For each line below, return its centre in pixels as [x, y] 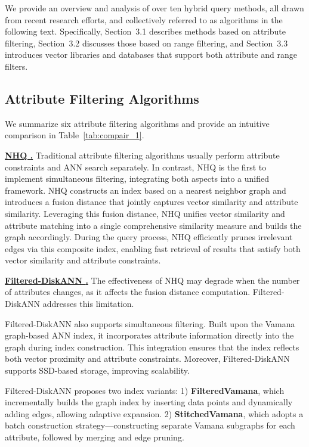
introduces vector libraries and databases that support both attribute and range [151, 55]
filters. [16, 66]
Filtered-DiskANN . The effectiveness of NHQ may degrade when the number [152, 280]
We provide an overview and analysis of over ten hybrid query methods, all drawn [154, 8]
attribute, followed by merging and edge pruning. [95, 437]
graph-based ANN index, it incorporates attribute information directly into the [149, 335]
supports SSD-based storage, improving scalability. [97, 370]
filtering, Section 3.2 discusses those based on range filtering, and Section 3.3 [146, 43]
